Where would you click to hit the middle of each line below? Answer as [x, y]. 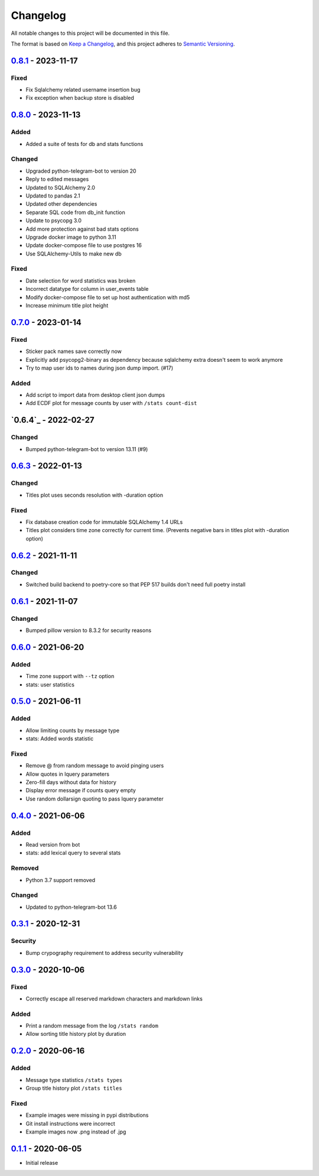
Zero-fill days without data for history [71, 782]
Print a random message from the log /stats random [92, 1026]
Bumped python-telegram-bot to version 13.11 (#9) [87, 449]
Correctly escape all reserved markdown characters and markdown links [114, 999]
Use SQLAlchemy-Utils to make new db [74, 254]
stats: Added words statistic [60, 738]
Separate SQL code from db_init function [75, 212]
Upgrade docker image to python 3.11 [71, 237]
